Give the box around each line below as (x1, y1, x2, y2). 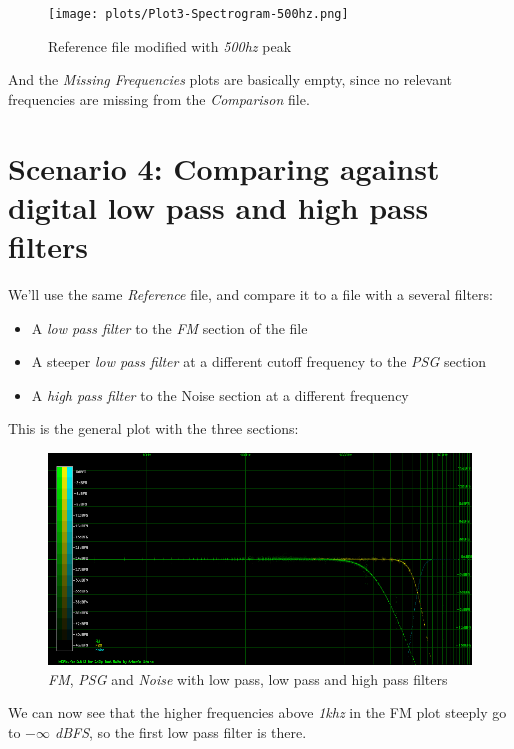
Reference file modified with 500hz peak (48, 35, 292, 56)
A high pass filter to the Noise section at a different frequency (31, 384, 409, 405)
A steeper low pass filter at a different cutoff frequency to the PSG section (31, 351, 487, 372)
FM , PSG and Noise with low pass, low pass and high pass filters (48, 668, 448, 689)
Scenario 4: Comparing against (8, 147, 440, 188)
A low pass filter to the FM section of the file (31, 317, 308, 338)
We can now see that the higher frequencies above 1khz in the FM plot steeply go (8, 702, 507, 723)
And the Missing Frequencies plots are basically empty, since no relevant (8, 69, 453, 90)
